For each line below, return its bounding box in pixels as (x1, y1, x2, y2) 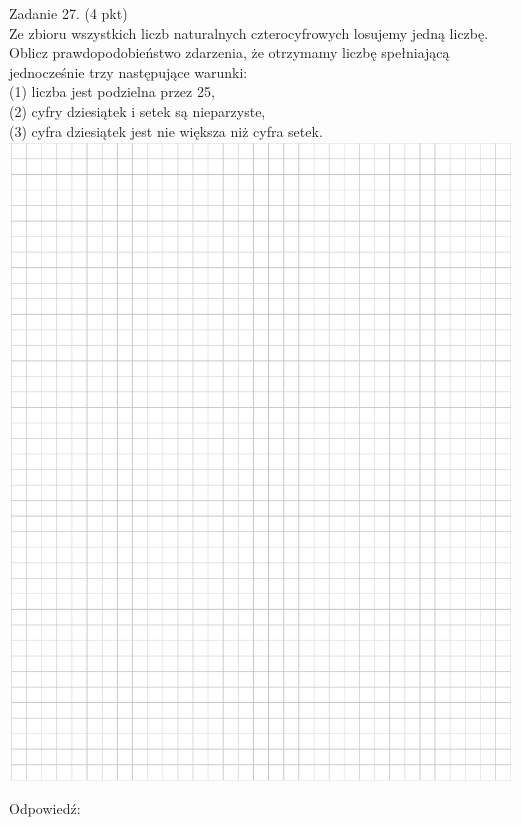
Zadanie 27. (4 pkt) (9, 3, 128, 23)
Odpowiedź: (9, 798, 81, 819)
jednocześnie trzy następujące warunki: (9, 61, 248, 82)
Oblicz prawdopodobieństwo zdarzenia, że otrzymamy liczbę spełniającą (9, 42, 450, 63)
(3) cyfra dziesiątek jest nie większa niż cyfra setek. (9, 120, 323, 141)
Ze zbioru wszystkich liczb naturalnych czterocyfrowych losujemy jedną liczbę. (9, 22, 489, 43)
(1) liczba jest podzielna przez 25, (9, 81, 215, 102)
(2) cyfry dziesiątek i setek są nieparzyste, (9, 100, 266, 121)
